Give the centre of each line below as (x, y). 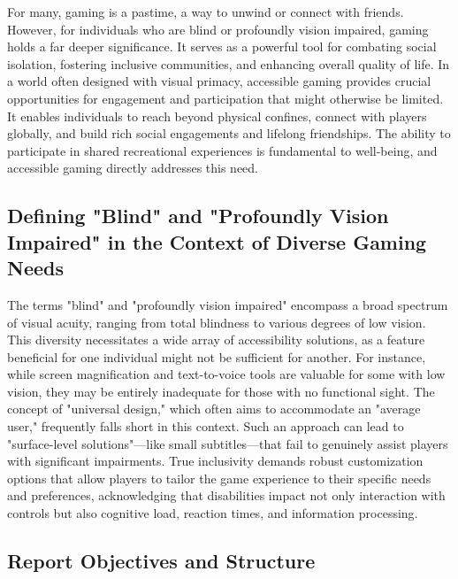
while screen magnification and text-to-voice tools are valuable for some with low (226, 374)
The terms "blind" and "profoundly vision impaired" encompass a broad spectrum (228, 304)
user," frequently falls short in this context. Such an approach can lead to (206, 426)
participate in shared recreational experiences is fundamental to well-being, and (222, 150)
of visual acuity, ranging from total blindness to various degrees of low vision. (217, 322)
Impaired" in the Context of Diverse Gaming (217, 241)
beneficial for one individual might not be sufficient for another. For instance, (217, 356)
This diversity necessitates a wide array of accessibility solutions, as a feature (216, 340)
